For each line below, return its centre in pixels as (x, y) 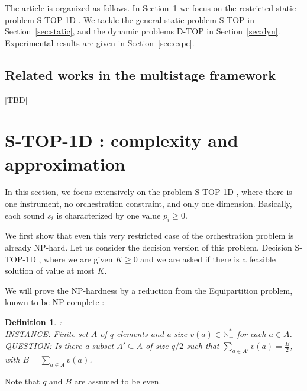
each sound (25, 215)
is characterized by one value (109, 215)
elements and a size (152, 333)
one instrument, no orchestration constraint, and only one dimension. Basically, (148, 203)
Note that (22, 381)
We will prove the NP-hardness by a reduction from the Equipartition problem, (149, 290)
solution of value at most (50, 270)
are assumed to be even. (118, 381)
